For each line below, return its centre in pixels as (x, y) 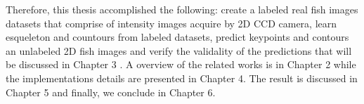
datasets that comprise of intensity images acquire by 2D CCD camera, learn (171, 23)
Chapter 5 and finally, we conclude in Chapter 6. (111, 92)
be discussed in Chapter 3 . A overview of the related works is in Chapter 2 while (181, 64)
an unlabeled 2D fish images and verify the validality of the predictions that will (179, 50)
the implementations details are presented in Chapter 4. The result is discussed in (182, 78)
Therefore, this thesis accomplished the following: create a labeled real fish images (182, 9)
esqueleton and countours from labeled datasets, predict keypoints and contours (177, 37)
